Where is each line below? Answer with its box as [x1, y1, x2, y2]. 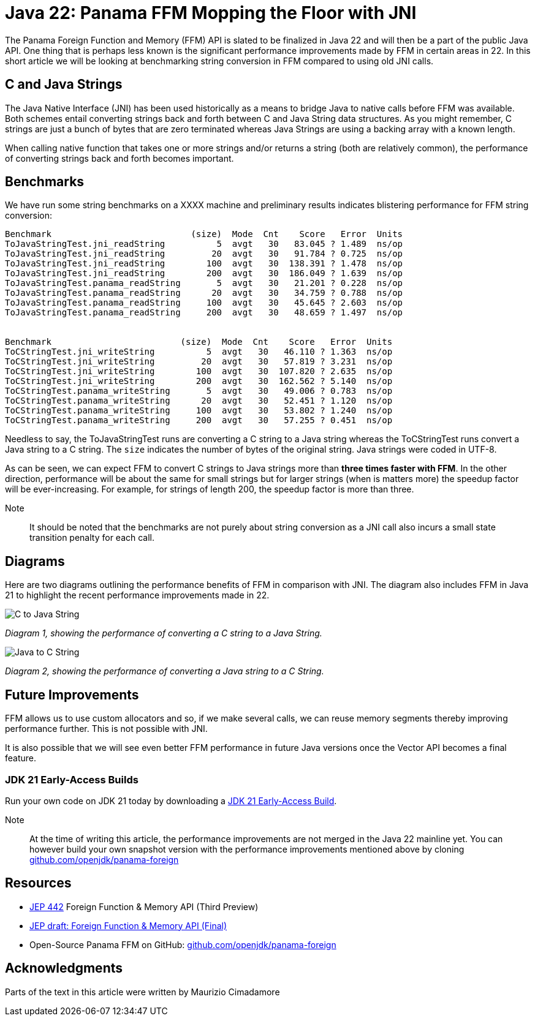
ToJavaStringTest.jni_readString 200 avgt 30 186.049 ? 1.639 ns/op [5, 268, 403, 279]
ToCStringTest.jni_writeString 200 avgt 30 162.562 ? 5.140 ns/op [5, 376, 393, 386]
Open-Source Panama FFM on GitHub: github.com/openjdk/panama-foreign [29, 939, 336, 950]
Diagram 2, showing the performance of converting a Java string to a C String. [5, 666, 324, 677]
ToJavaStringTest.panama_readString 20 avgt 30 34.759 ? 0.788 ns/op [5, 288, 403, 298]
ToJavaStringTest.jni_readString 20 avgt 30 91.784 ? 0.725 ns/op [5, 249, 403, 259]
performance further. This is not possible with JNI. [5, 723, 208, 734]
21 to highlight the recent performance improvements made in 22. [5, 590, 270, 601]
